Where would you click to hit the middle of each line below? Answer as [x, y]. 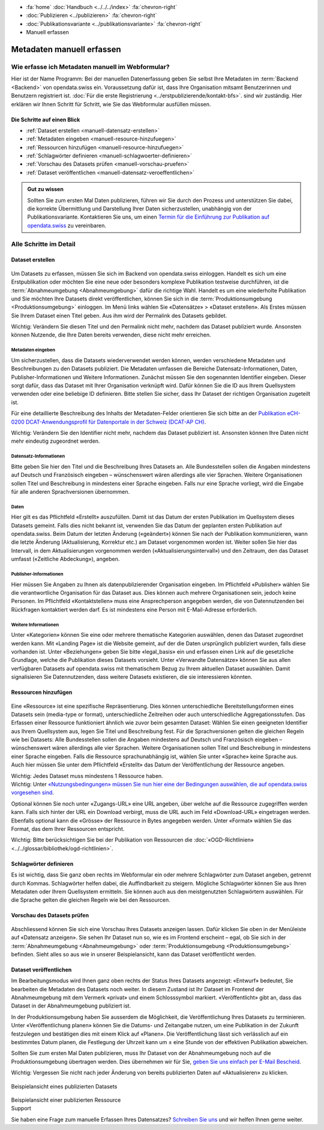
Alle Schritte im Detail [43, 244]
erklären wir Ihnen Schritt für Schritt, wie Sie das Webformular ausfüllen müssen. [111, 104]
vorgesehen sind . [32, 792]
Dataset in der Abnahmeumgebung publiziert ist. [71, 1006]
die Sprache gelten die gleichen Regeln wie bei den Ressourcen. [91, 900]
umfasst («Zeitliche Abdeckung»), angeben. [65, 559]
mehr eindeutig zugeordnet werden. [55, 441]
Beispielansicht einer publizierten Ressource [66, 1100]
